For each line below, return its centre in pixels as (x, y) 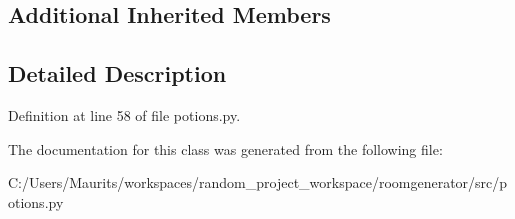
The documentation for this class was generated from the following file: (225, 148)
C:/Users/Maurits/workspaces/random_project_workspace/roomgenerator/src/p (258, 182)
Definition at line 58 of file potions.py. (124, 114)
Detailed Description (117, 73)
